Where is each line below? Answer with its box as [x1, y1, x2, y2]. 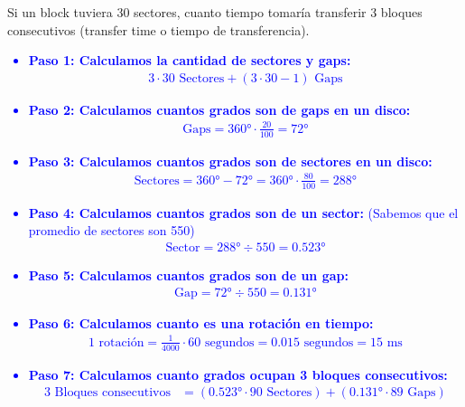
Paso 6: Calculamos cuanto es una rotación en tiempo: [28, 313, 374, 332]
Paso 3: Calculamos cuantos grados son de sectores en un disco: [28, 151, 432, 170]
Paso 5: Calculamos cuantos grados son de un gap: [28, 265, 349, 284]
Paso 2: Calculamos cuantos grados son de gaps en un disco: [28, 99, 411, 118]
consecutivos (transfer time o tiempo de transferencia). [7, 20, 310, 39]
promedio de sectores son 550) [28, 221, 195, 240]
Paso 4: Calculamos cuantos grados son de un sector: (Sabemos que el [28, 203, 459, 222]
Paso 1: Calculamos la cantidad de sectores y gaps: [28, 51, 351, 70]
